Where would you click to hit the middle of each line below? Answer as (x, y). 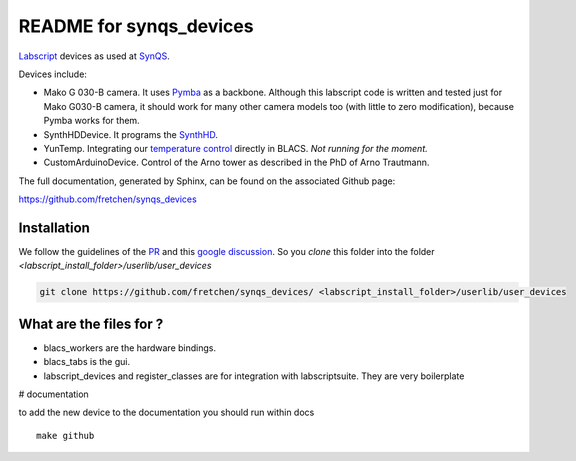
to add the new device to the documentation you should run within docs (166, 412)
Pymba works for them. (91, 121)
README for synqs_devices (136, 26)
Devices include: (52, 74)
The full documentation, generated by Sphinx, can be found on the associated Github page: (207, 181)
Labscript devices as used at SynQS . (94, 56)
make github (65, 435)
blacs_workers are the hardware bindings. (130, 347)
